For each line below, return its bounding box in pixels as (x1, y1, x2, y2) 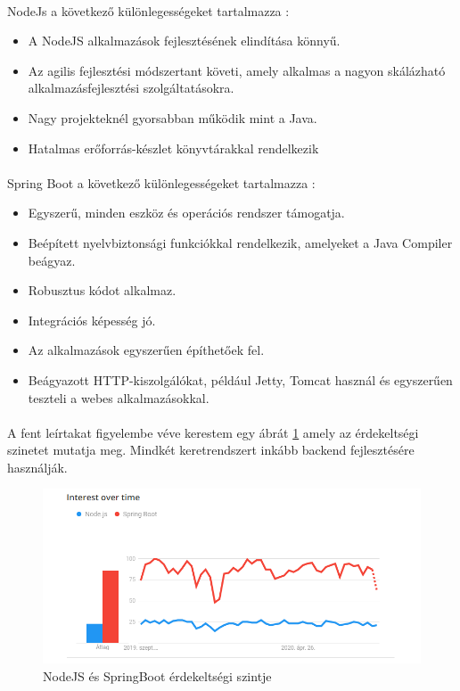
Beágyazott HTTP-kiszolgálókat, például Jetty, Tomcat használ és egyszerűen (28, 370, 453, 389)
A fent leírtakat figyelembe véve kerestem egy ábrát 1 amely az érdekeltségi (7, 423, 419, 441)
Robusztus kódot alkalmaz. (28, 281, 177, 300)
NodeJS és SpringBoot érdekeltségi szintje (43, 666, 272, 685)
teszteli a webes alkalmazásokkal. (28, 388, 209, 407)
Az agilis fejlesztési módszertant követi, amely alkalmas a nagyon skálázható (28, 61, 446, 79)
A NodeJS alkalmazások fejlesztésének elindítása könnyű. (28, 31, 341, 50)
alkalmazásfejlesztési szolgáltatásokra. (28, 78, 234, 97)
